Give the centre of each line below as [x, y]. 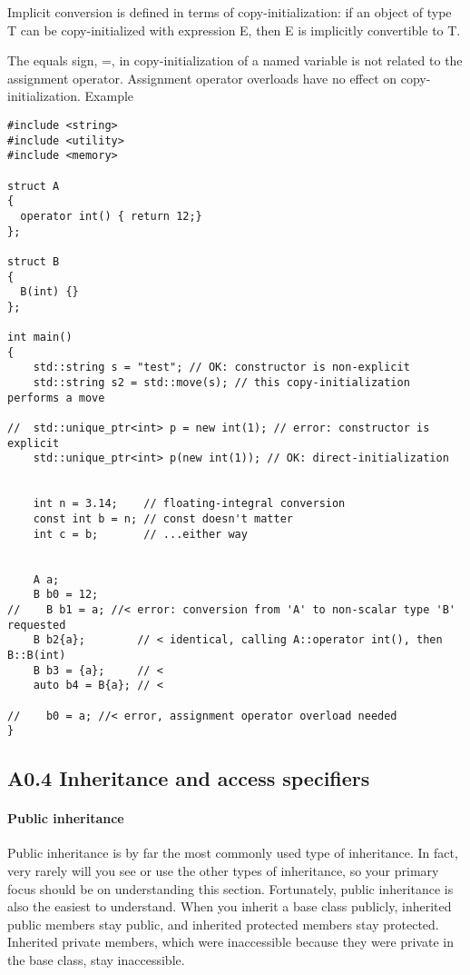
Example [109, 96]
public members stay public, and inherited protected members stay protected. [223, 924]
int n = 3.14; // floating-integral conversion [189, 504]
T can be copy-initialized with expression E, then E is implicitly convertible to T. [234, 30]
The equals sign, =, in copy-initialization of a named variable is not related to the [235, 60]
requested [37, 625]
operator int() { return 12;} [111, 216]
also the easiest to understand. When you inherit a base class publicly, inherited [230, 906]
